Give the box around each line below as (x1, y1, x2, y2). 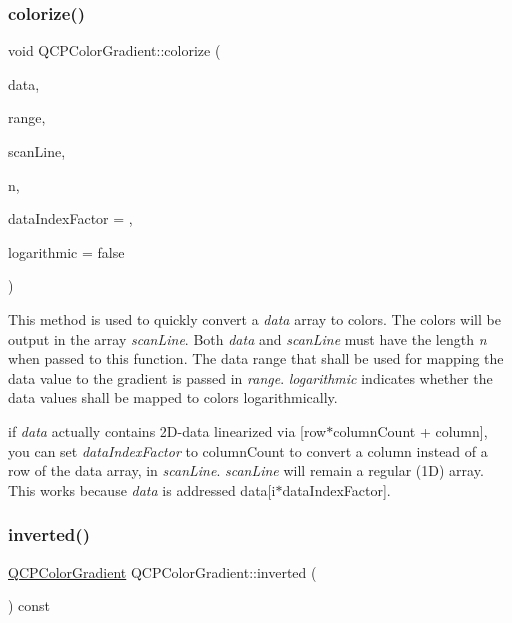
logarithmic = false (8, 241, 125, 262)
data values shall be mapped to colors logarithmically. (8, 387, 338, 408)
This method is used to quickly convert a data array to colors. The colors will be (8, 308, 501, 329)
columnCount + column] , (333, 420, 488, 441)
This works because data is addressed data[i (8, 479, 276, 500)
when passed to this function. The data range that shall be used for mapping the (8, 348, 504, 369)
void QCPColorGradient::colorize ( (8, 40, 221, 61)
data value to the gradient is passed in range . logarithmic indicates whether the (8, 367, 493, 388)
